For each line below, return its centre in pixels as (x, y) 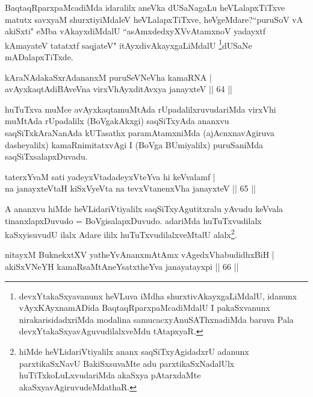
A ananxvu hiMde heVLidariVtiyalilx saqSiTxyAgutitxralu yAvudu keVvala (144, 208)
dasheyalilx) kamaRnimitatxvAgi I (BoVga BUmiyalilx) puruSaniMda (134, 144)
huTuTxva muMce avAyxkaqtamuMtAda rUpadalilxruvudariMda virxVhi (141, 109)
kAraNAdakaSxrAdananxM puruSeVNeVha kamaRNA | (108, 77)
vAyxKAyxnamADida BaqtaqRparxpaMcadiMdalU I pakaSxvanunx (144, 308)
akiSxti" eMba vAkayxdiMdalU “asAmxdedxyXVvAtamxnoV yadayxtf (135, 31)
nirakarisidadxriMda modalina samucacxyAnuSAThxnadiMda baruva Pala (156, 319)
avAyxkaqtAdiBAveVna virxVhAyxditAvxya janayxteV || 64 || (119, 89)
